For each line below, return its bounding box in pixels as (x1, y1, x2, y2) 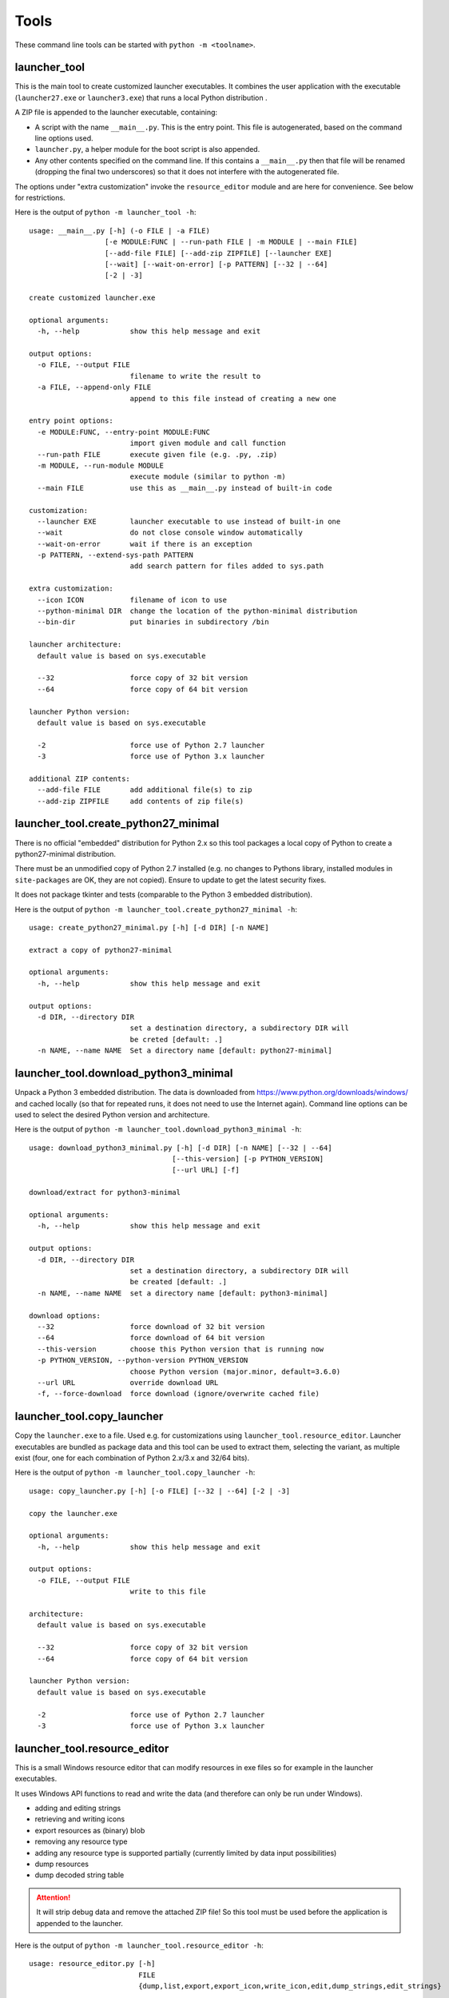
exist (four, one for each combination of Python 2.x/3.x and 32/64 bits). (14, 1453, 250, 1463)
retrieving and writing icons (34, 1814, 125, 1824)
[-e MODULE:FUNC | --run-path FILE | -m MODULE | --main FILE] (104, 237, 358, 247)
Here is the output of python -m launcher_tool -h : (14, 208, 197, 217)
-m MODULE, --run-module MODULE (37, 460, 164, 470)
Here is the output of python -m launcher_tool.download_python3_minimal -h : (14, 1124, 302, 1134)
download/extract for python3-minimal (29, 1188, 181, 1197)
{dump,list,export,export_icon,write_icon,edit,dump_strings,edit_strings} (138, 1982, 443, 1991)
